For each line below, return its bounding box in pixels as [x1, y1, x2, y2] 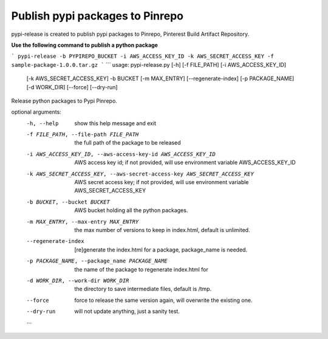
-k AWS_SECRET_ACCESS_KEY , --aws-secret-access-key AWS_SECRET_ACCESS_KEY [26, 170, 255, 177]
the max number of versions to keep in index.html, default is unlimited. [74, 226, 250, 233]
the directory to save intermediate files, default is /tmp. [74, 286, 212, 293]
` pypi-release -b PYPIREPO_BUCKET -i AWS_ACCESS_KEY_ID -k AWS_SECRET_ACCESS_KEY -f [11, 53, 275, 60]
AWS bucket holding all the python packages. [74, 207, 188, 214]
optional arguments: [11, 108, 62, 115]
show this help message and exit [74, 119, 156, 127]
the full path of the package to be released [74, 139, 182, 146]
